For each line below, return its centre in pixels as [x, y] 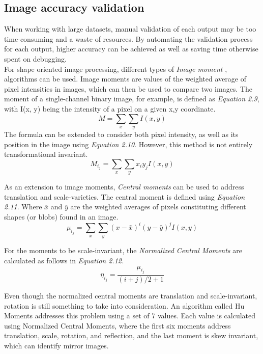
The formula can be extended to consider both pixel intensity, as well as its [121, 134]
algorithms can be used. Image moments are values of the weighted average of [125, 79]
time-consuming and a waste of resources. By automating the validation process [128, 38]
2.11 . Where [23, 207]
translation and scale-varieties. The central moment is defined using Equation [125, 196]
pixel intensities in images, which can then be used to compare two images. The [128, 88]
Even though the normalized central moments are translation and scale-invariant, [131, 296]
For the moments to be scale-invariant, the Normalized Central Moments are [123, 250]
